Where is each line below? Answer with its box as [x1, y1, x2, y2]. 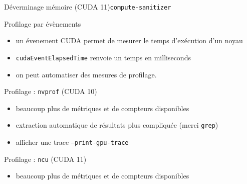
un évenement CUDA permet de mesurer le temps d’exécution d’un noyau [16, 35, 243, 46]
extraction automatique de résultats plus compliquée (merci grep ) [16, 120, 218, 130]
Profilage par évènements [4, 18, 81, 29]
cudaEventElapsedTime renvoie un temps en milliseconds [16, 52, 191, 62]
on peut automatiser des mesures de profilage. [16, 69, 157, 79]
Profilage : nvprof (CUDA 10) [4, 86, 97, 97]
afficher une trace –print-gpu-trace [16, 137, 129, 147]
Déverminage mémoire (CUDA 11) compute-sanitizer [4, 2, 171, 12]
